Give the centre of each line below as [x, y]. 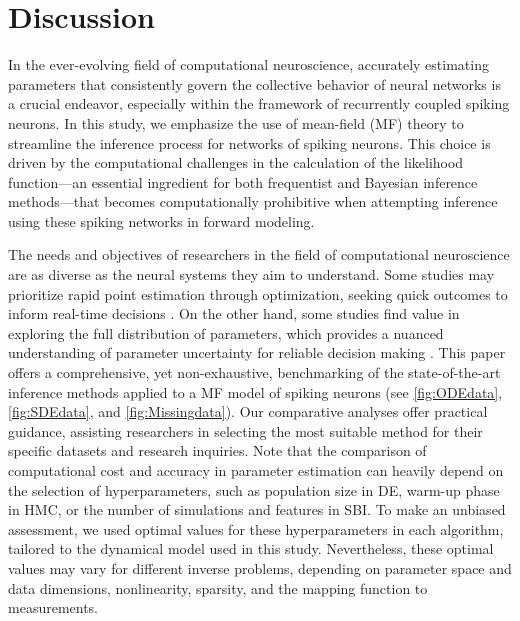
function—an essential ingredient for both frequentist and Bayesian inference [243, 181]
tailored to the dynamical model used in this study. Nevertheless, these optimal [251, 548]
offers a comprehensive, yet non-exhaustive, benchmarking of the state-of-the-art [254, 372]
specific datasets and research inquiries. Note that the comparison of [217, 450]
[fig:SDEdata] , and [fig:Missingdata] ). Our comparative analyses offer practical [248, 411]
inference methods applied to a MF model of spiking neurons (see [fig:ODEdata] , [255, 391]
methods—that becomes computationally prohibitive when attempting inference [253, 201]
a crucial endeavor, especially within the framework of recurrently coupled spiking [259, 103]
